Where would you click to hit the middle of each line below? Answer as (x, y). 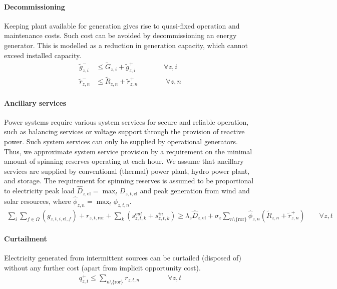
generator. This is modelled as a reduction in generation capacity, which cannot (126, 45)
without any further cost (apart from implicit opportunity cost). (102, 267)
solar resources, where (38, 201)
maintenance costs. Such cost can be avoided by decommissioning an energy (120, 35)
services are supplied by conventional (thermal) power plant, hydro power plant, (127, 171)
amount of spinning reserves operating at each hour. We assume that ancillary (124, 161)
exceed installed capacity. (43, 55)
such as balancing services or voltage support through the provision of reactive (124, 131)
